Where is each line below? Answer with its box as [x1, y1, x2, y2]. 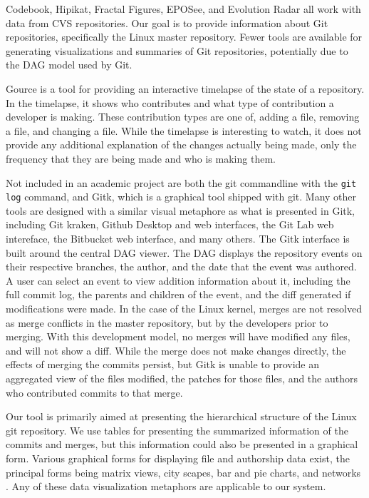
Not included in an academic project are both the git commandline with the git [6, 175, 357, 190]
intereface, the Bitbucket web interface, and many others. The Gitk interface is [6, 231, 350, 246]
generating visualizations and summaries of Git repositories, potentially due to [6, 43, 348, 58]
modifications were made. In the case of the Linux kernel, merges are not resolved [6, 301, 362, 315]
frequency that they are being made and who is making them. [6, 151, 276, 166]
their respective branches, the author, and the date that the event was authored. [6, 259, 357, 274]
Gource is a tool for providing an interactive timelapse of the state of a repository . [6, 81, 365, 96]
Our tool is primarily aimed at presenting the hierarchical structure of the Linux [6, 409, 357, 424]
